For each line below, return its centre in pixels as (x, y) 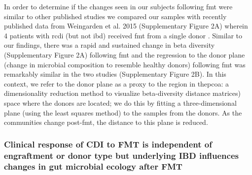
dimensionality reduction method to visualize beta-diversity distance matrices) (123, 93)
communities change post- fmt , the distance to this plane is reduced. (106, 122)
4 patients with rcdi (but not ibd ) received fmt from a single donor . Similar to (123, 35)
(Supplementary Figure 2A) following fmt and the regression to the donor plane (125, 54)
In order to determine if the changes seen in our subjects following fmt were (118, 6)
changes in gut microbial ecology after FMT (93, 166)
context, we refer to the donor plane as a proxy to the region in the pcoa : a (117, 83)
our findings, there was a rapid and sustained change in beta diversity (109, 45)
